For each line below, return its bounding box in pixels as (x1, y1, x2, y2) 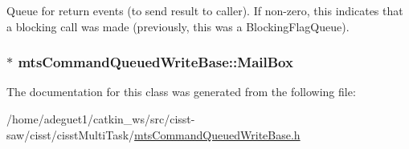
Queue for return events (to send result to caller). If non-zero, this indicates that (6, 2, 403, 18)
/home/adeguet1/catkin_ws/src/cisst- (6, 111, 195, 127)
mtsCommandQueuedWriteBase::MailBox (18, 52, 293, 72)
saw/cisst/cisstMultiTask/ (6, 126, 135, 143)
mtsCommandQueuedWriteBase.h (134, 126, 301, 143)
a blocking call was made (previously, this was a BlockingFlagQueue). (6, 18, 350, 34)
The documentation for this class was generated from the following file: (6, 83, 356, 100)
